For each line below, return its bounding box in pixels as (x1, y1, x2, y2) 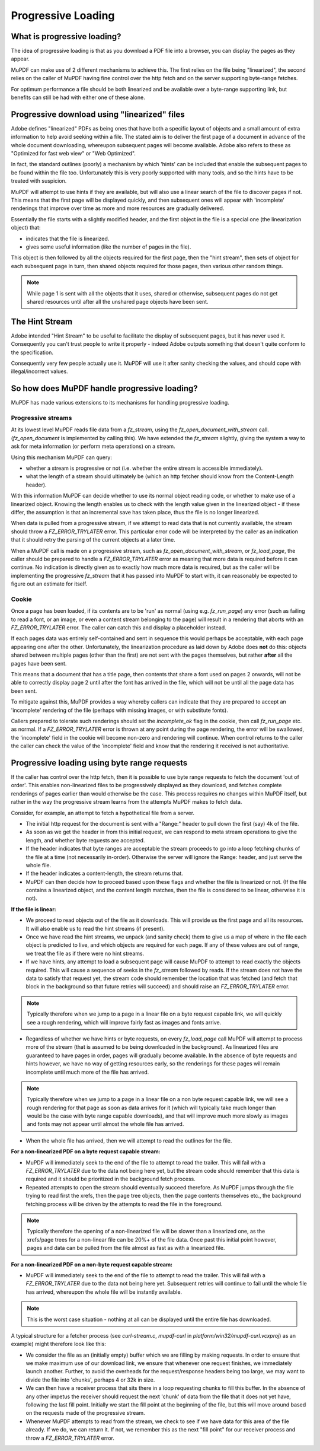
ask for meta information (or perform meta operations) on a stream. (11, 443, 175, 450)
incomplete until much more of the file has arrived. (25, 1068, 149, 1075)
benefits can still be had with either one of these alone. (11, 94, 145, 101)
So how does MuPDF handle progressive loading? (11, 383, 198, 394)
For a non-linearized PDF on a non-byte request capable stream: (11, 1261, 173, 1268)
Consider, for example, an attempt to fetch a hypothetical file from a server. (11, 809, 195, 816)
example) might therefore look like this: (11, 1341, 106, 1348)
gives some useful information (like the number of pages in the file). (25, 243, 191, 250)
